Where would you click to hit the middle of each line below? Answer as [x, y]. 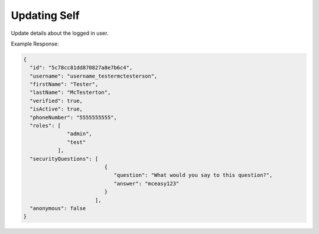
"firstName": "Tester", [64, 84]
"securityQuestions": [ [64, 159]
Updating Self [45, 15]
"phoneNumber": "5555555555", [74, 117]
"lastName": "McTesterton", [70, 92]
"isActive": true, [56, 109]
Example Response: [35, 44]
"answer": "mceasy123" [147, 183]
